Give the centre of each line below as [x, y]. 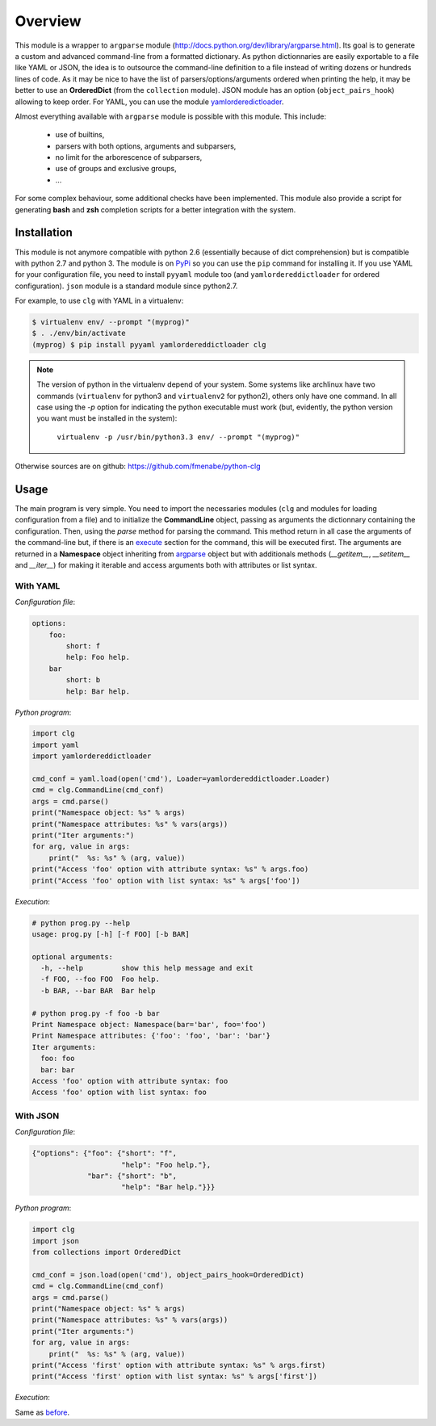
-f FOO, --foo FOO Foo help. [101, 979]
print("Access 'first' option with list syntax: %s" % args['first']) [175, 1376]
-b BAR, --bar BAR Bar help [99, 990]
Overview [48, 21]
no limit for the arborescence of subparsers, [129, 157]
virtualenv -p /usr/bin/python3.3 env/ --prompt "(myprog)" [178, 437]
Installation [44, 233]
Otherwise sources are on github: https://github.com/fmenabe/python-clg [138, 466]
